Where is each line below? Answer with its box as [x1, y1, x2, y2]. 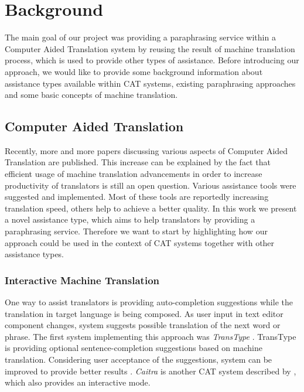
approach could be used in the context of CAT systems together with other [5, 236, 275, 248]
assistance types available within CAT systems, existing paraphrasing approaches [5, 77, 296, 89]
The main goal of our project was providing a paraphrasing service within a [5, 31, 276, 43]
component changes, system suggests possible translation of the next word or [5, 319, 281, 331]
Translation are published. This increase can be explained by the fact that [5, 156, 271, 168]
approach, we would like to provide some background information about [5, 65, 263, 77]
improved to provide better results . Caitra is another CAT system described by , [5, 364, 296, 377]
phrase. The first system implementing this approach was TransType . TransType [5, 330, 296, 342]
